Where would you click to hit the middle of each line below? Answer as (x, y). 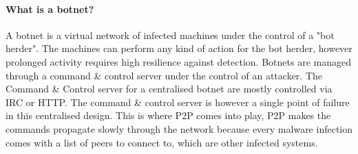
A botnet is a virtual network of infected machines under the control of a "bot (170, 35)
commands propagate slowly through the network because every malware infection (179, 128)
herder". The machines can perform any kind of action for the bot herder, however (179, 48)
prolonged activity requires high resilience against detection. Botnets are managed (178, 61)
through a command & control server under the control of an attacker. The (164, 75)
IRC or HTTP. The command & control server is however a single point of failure (178, 102)
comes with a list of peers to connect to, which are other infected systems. (162, 142)
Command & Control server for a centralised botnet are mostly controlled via (169, 89)
